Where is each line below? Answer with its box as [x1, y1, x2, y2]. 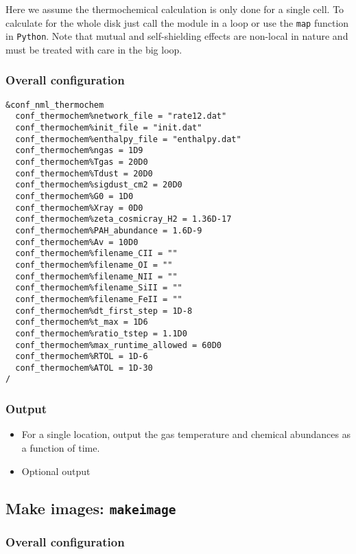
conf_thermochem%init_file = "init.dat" [15, 123, 202, 133]
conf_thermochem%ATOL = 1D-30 [15, 362, 153, 373]
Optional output [21, 463, 91, 478]
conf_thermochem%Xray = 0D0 [15, 203, 143, 213]
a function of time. [21, 440, 100, 454]
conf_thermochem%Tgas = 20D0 [15, 157, 148, 167]
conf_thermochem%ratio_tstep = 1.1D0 [15, 328, 187, 338]
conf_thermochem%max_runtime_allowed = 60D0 [15, 340, 222, 350]
